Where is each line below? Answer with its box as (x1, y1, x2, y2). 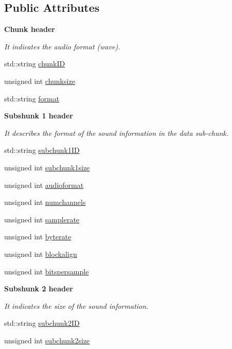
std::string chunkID (4, 58, 65, 69)
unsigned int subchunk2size (4, 335, 90, 345)
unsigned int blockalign (4, 248, 77, 259)
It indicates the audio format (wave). (4, 41, 120, 51)
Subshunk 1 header (4, 110, 73, 121)
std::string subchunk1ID (4, 145, 80, 155)
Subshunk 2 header (4, 283, 73, 294)
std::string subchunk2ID (4, 318, 80, 328)
